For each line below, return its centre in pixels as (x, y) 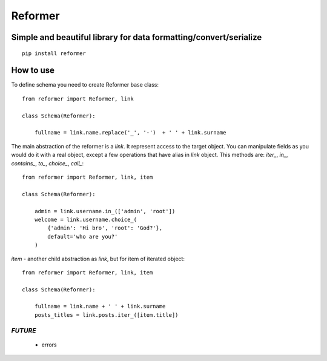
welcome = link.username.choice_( (86, 219)
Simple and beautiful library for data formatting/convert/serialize (137, 37)
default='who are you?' (83, 237)
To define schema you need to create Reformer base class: (85, 85)
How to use (33, 71)
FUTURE (24, 330)
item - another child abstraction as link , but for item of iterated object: (98, 259)
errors (49, 345)
